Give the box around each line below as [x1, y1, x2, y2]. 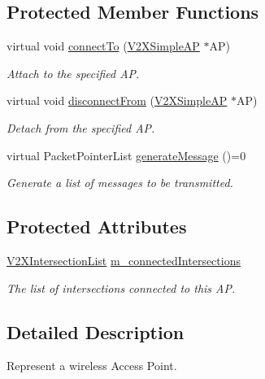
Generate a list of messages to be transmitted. [7, 174, 233, 191]
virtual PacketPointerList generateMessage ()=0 [7, 146, 246, 163]
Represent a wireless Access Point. [7, 357, 177, 374]
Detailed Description [7, 319, 185, 344]
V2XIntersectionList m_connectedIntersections [7, 251, 241, 268]
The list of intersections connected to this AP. [7, 279, 236, 296]
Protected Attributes [7, 214, 187, 239]
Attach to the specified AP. [7, 64, 140, 81]
